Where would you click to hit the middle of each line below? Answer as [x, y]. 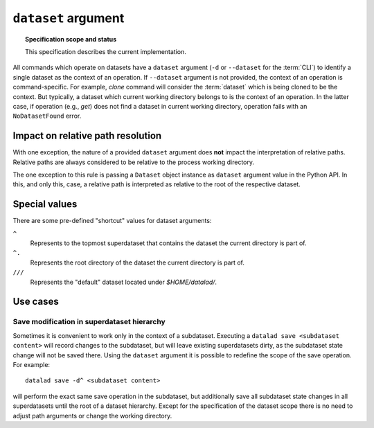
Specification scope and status [71, 39]
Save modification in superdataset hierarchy [89, 322]
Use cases [36, 302]
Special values [45, 204]
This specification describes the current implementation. [106, 51]
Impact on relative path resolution [87, 136]
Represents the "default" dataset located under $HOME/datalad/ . [124, 282]
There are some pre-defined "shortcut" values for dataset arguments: [112, 221]
